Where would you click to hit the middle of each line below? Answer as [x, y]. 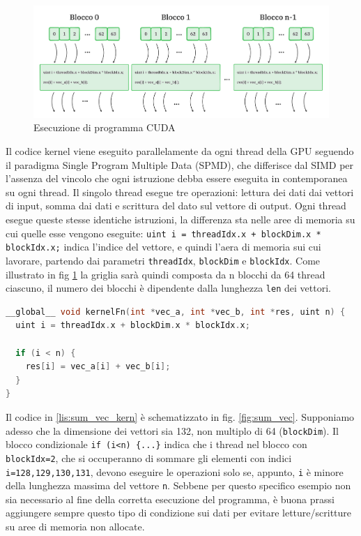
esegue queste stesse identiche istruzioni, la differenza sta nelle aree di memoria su [180, 219]
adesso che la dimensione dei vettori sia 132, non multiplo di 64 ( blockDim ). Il [172, 430]
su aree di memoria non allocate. [75, 526]
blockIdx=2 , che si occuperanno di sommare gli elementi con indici [149, 457]
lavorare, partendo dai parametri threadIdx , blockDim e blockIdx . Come [163, 260]
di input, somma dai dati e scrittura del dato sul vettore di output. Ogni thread [176, 206]
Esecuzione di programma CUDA [105, 127]
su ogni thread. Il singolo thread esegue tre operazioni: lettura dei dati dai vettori [180, 192]
